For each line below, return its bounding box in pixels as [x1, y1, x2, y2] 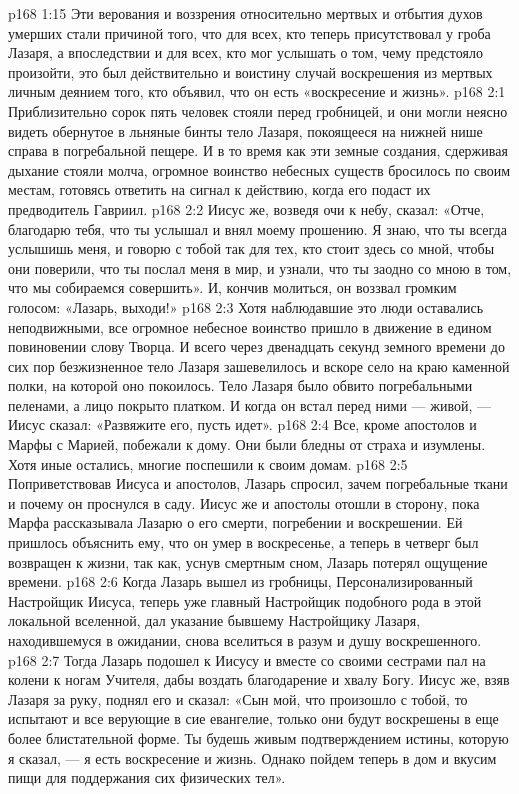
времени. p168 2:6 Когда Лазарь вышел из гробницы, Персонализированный [8, 571, 473, 592]
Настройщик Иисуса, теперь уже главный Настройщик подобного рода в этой [8, 590, 482, 611]
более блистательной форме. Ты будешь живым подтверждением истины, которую [8, 727, 509, 748]
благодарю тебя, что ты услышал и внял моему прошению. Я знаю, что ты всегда [8, 218, 507, 239]
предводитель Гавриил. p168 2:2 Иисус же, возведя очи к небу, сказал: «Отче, [8, 198, 485, 219]
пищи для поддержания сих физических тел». [8, 767, 286, 788]
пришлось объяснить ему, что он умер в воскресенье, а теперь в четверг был [8, 532, 479, 553]
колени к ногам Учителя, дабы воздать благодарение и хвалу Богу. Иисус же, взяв [8, 669, 510, 690]
